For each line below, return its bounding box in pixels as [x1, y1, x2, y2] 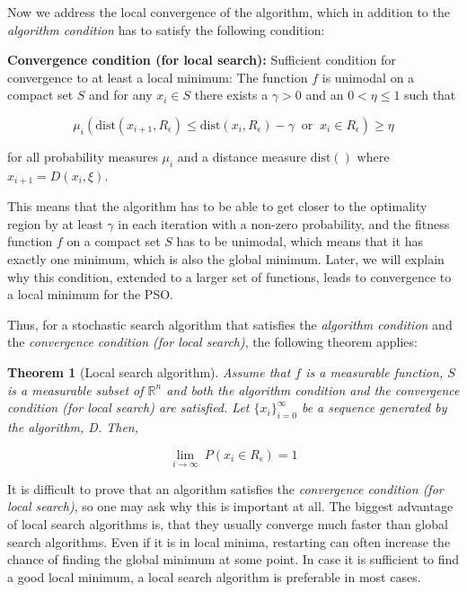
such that [404, 85, 456, 104]
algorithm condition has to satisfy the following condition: [7, 20, 325, 39]
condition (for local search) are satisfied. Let [7, 398, 250, 417]
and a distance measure [177, 146, 307, 165]
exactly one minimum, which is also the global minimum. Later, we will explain [7, 250, 445, 268]
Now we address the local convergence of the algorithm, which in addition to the [7, 3, 450, 21]
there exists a [194, 85, 269, 104]
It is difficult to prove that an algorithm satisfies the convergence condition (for [7, 479, 444, 498]
